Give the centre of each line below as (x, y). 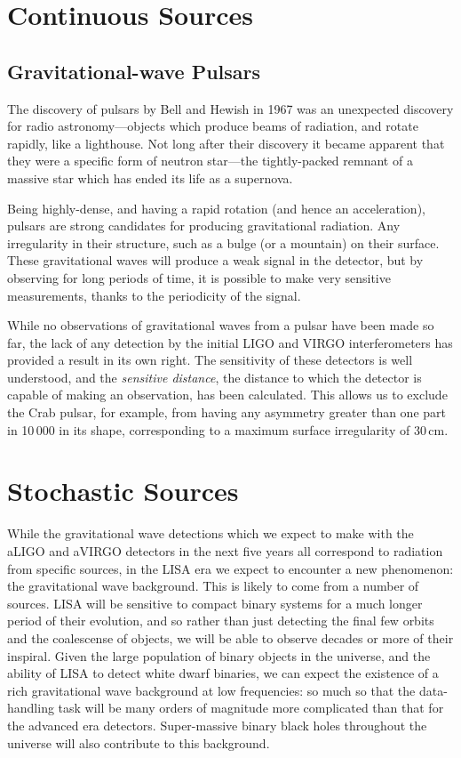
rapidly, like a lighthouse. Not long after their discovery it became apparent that (226, 143)
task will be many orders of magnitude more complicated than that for (251, 708)
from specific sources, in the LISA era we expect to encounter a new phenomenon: (230, 568)
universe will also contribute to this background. (139, 742)
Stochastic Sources (123, 491)
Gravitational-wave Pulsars (134, 71)
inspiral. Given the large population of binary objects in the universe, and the (219, 655)
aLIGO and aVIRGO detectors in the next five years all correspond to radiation (225, 550)
